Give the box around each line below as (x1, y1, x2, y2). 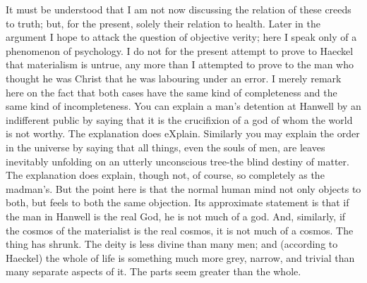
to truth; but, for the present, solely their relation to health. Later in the (6, 15, 320, 30)
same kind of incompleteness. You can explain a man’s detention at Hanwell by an (6, 99, 361, 113)
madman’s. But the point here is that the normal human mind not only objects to (6, 181, 361, 196)
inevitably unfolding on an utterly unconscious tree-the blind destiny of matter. (6, 153, 349, 168)
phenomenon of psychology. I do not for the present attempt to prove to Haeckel (6, 43, 354, 58)
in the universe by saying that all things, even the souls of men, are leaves (6, 139, 325, 154)
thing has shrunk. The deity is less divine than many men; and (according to (6, 237, 338, 251)
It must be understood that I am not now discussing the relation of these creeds (6, 2, 351, 16)
